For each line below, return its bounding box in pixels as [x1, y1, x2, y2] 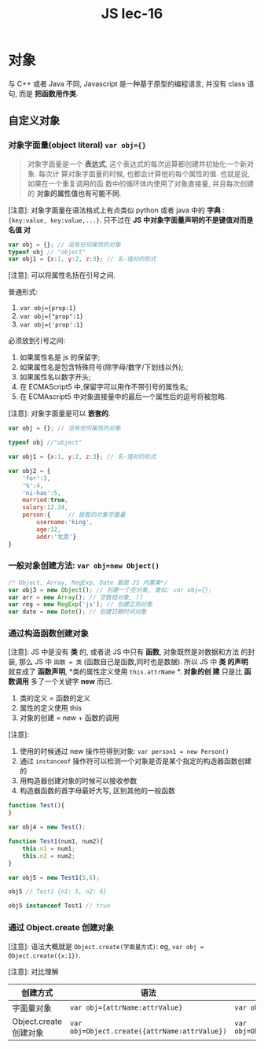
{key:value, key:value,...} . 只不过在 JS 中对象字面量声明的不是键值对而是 [8, 215, 254, 224]
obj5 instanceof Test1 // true [8, 902, 111, 910]
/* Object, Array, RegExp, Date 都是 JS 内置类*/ [8, 578, 168, 586]
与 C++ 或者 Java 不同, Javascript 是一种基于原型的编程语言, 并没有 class [8, 79, 246, 88]
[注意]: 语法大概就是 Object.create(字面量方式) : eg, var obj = [8, 941, 204, 951]
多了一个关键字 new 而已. [30, 677, 113, 686]
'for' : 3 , [22, 474, 51, 482]
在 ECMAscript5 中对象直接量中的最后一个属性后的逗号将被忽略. [19, 392, 227, 401]
